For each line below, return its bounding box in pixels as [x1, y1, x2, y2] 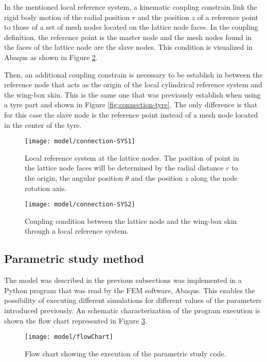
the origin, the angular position [25, 172, 123, 183]
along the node [190, 172, 238, 183]
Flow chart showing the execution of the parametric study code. [25, 348, 226, 358]
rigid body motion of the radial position [4, 11, 130, 22]
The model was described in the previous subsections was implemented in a [4, 275, 242, 285]
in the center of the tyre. [4, 119, 82, 130]
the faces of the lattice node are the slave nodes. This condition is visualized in [4, 42, 253, 52]
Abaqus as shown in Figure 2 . [4, 51, 98, 62]
